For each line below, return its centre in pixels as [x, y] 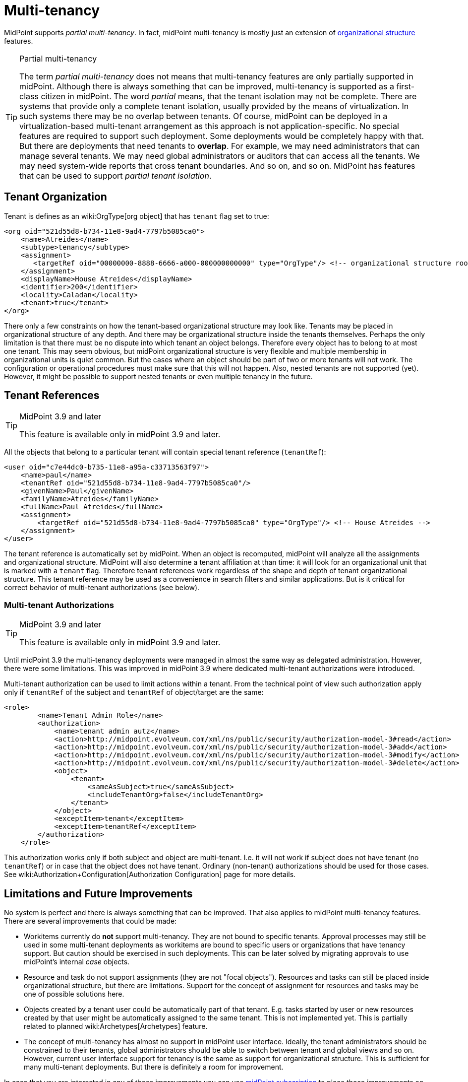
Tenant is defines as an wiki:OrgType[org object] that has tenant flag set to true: [137, 216]
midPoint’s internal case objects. [77, 962]
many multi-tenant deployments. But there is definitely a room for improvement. [154, 1067]
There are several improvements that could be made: [90, 921]
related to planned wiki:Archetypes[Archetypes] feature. [116, 1026]
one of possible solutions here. [74, 994]
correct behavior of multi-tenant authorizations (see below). [102, 588]
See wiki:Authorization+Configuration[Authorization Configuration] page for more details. [150, 875]
